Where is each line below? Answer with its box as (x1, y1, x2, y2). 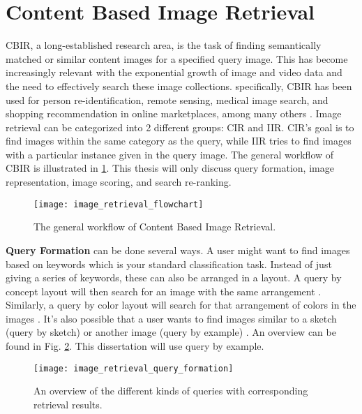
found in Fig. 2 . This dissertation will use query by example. (6, 339, 264, 353)
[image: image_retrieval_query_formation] (33, 363, 234, 374)
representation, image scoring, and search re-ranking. (6, 175, 232, 189)
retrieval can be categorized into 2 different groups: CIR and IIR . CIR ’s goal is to (6, 119, 354, 134)
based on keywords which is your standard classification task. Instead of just (6, 256, 332, 271)
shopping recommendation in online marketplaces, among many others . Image (6, 106, 342, 121)
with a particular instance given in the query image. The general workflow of (6, 147, 334, 161)
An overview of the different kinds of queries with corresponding (33, 383, 308, 398)
